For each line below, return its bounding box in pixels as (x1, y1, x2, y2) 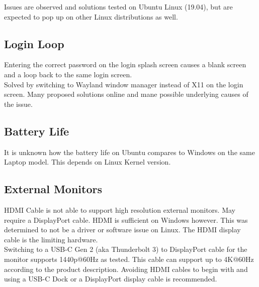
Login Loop (4, 36, 64, 51)
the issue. (4, 98, 33, 109)
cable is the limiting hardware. (4, 234, 98, 244)
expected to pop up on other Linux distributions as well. (4, 11, 178, 22)
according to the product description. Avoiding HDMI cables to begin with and (4, 263, 248, 274)
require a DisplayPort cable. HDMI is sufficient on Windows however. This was (4, 214, 248, 225)
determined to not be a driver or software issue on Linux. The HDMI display (4, 224, 241, 235)
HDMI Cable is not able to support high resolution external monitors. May (4, 204, 235, 215)
